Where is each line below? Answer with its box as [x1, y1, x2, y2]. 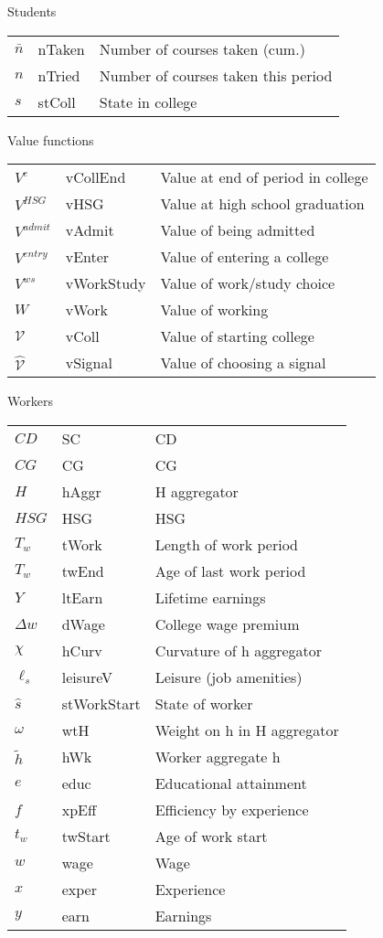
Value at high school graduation [160, 193, 365, 215]
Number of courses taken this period [99, 64, 333, 86]
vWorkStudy [65, 272, 146, 294]
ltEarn [61, 586, 103, 608]
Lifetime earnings [154, 586, 266, 608]
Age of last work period [154, 560, 306, 581]
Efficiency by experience [154, 798, 309, 820]
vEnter [65, 246, 110, 268]
